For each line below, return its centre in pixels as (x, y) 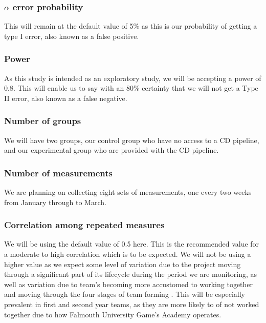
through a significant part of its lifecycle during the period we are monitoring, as (131, 274)
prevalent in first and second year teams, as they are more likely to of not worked (132, 304)
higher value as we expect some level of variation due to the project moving (123, 264)
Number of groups (43, 121)
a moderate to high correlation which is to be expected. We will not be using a (128, 254)
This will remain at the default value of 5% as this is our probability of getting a (131, 26)
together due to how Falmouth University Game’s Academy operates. (113, 314)
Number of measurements (59, 173)
